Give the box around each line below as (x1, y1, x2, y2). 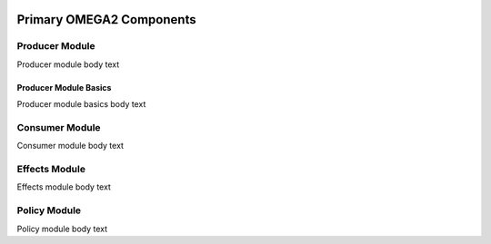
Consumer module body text (16, 141, 125, 151)
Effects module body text (16, 181, 111, 192)
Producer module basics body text (16, 99, 146, 110)
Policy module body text (16, 223, 108, 234)
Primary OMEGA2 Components (16, 12, 196, 27)
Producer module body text (16, 59, 120, 70)
